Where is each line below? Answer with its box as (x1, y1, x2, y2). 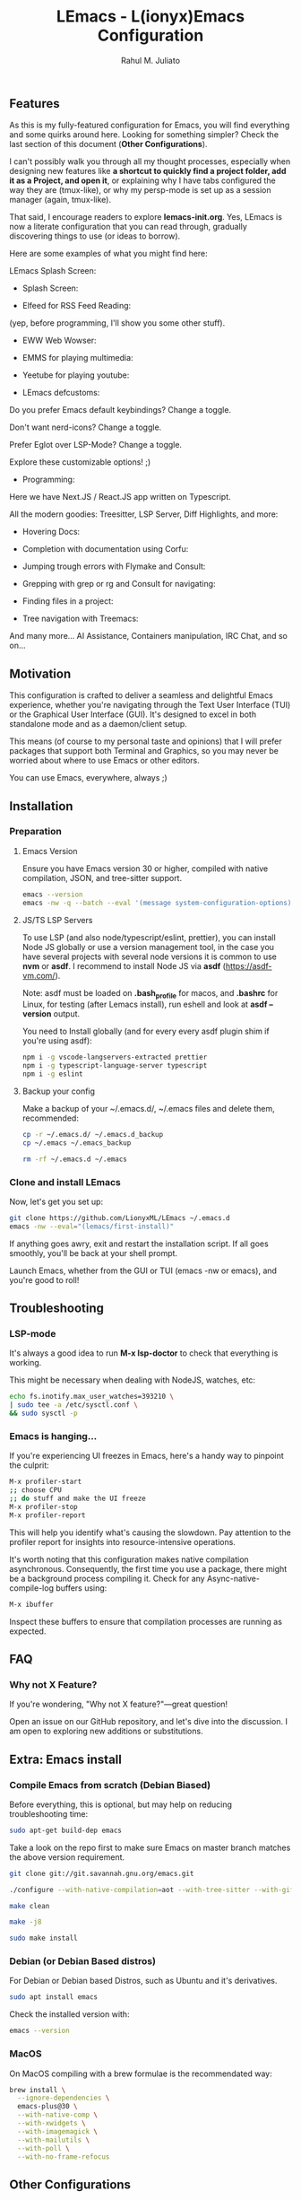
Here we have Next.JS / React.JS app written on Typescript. (9, 492, 231, 502)
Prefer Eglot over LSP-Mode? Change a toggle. (9, 440, 182, 450)
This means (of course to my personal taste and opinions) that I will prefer (9, 736, 282, 746)
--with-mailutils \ (17, 2135, 90, 2144)
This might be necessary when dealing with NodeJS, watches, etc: (9, 1375, 256, 1385)
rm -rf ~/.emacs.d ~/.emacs (21, 1155, 127, 1164)
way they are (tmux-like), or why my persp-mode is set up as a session (9, 185, 271, 196)
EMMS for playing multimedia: (21, 353, 133, 363)
